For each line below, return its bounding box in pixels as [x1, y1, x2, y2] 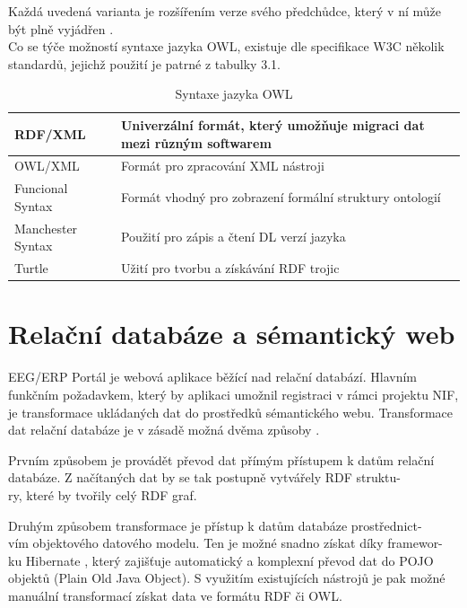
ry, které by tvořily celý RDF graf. [8, 485, 197, 504]
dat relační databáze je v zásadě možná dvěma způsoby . [8, 420, 320, 439]
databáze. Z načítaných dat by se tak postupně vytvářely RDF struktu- [8, 468, 402, 487]
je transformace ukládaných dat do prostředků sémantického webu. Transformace [8, 402, 453, 421]
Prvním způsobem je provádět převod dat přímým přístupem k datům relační [8, 450, 435, 469]
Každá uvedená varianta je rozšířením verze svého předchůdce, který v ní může [8, 2, 441, 20]
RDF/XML [14, 124, 86, 143]
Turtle [14, 259, 48, 278]
